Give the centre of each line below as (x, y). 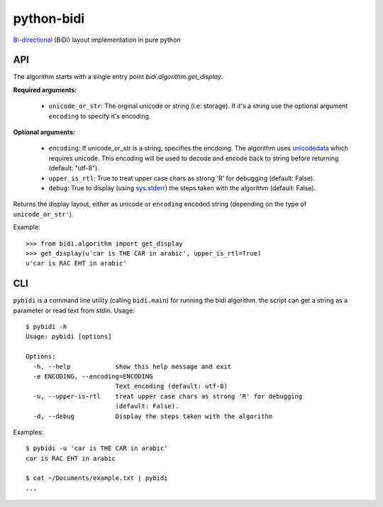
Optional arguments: (44, 132)
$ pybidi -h (46, 327)
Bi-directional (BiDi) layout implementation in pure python (97, 40)
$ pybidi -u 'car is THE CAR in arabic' (97, 448)
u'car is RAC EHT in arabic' (76, 263)
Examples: (28, 432)
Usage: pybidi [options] (69, 337)
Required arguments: (45, 89)
